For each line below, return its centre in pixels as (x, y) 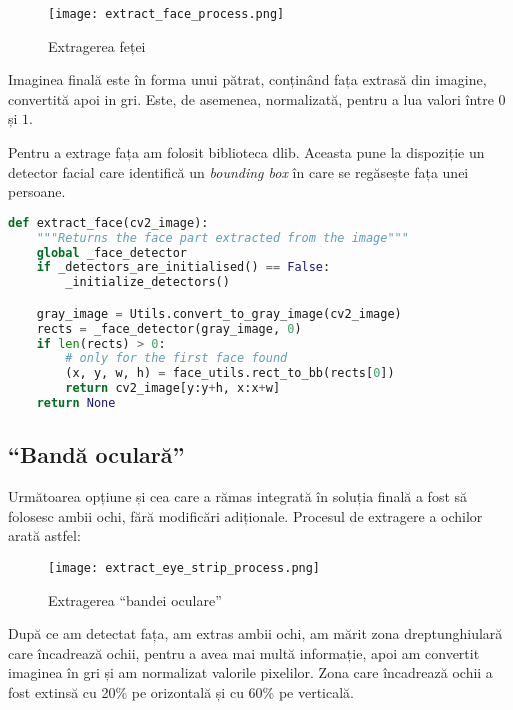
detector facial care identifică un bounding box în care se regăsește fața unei (238, 171)
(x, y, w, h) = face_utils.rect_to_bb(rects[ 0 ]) (230, 373)
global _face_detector (111, 252)
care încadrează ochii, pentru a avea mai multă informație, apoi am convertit (244, 652)
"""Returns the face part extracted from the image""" (222, 237)
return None (76, 403)
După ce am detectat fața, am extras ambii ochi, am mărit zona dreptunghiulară (255, 633)
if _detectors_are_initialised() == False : (183, 267)
